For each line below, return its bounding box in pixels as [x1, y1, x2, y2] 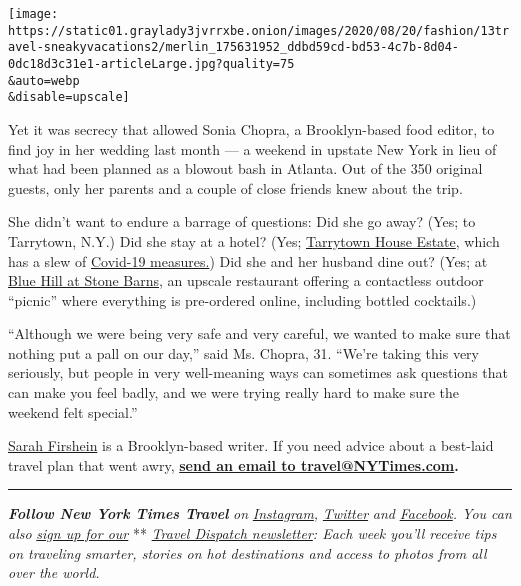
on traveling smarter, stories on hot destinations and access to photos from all [8, 542, 487, 563]
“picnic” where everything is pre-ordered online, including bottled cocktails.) [8, 289, 477, 310]
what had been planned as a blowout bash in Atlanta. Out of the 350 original [8, 158, 483, 179]
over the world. [8, 562, 100, 583]
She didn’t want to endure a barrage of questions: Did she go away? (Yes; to [8, 211, 476, 232]
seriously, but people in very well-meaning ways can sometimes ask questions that [8, 362, 508, 383]
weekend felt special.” [8, 401, 138, 422]
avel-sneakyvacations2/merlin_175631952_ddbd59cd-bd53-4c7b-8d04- [8, 40, 460, 55]
